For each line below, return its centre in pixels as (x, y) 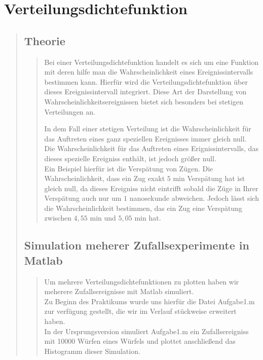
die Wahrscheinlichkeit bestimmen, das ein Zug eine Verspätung (143, 208)
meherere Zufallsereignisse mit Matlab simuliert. (119, 291)
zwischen (58, 218)
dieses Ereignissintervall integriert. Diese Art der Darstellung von (145, 92)
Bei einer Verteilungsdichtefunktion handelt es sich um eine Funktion (152, 62)
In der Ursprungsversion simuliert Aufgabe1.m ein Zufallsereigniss (146, 331)
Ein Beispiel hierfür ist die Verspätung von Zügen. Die (129, 168)
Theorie (45, 40)
